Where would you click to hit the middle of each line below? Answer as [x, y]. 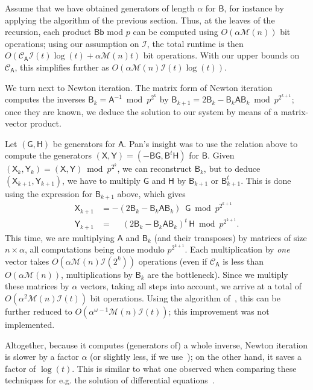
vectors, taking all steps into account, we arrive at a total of [191, 286]
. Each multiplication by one [237, 249]
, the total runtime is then [195, 43]
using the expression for [49, 193]
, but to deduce [232, 168]
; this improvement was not [219, 311]
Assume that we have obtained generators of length [100, 8]
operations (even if [173, 261]
